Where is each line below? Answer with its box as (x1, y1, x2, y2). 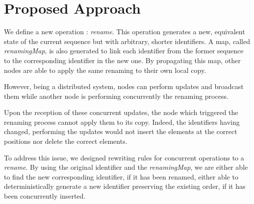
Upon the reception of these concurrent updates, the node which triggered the (4, 107, 238, 117)
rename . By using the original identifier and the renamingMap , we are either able (4, 162, 248, 172)
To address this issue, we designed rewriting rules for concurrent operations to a (4, 152, 244, 162)
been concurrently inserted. (4, 191, 86, 201)
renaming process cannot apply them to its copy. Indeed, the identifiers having (4, 116, 240, 127)
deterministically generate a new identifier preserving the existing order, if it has (4, 181, 246, 191)
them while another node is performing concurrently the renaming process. (4, 91, 229, 101)
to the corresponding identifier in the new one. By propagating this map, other (4, 55, 241, 65)
